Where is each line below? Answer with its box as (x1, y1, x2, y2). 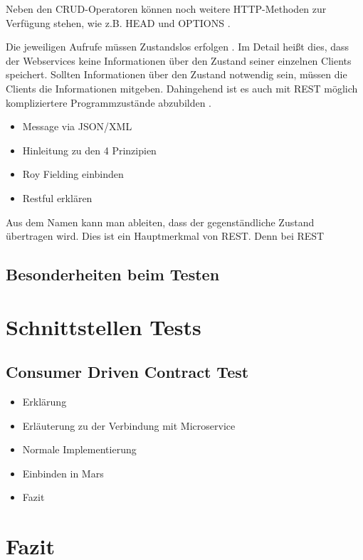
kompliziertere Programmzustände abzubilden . (6, 95, 212, 110)
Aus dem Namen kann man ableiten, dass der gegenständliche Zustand (6, 214, 315, 229)
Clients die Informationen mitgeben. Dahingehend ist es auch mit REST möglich (6, 80, 358, 95)
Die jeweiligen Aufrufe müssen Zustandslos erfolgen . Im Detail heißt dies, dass (6, 39, 349, 54)
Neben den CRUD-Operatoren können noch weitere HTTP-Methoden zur (6, 1, 327, 16)
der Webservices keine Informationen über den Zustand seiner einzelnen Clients (6, 53, 352, 68)
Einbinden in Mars (22, 465, 104, 480)
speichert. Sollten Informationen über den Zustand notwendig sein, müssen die (6, 67, 347, 82)
